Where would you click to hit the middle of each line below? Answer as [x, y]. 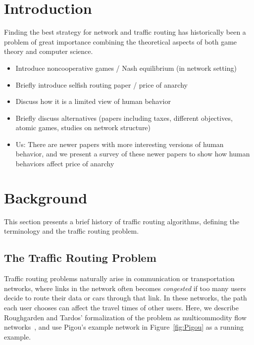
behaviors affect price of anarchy [65, 164]
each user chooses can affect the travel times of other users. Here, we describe [121, 307]
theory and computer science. [49, 51]
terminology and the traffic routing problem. [72, 231]
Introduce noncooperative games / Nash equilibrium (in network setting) [126, 68]
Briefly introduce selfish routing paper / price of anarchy [102, 84]
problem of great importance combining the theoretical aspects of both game [121, 41]
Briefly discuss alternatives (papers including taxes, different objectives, [124, 118]
